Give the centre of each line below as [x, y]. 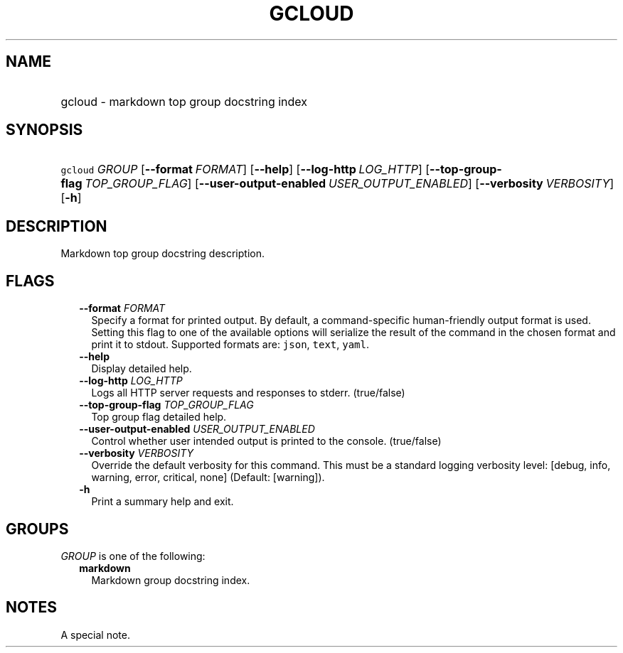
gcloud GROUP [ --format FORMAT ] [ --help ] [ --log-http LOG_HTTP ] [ [245, 169]
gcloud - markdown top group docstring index [184, 101]
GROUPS [37, 529]
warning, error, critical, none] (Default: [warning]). [208, 477]
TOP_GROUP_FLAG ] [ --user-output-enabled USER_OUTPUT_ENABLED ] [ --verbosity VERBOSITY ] [350, 184]
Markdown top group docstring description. [163, 254]
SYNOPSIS [44, 130]
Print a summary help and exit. [163, 502]
